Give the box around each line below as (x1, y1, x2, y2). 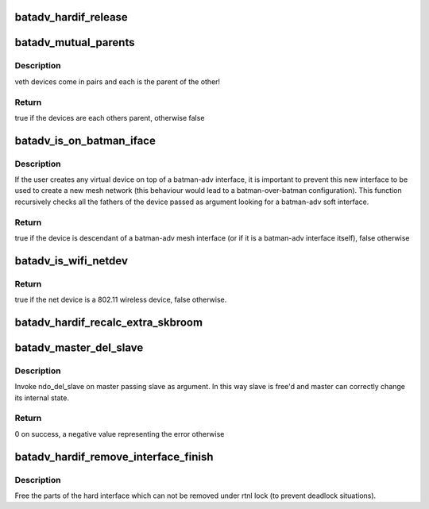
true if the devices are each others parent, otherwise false (14, 113, 205, 122)
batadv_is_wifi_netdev (14, 254, 129, 268)
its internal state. (14, 393, 69, 403)
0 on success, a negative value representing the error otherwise (14, 429, 225, 438)
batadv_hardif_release (14, 10, 129, 24)
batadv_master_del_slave (14, 341, 144, 354)
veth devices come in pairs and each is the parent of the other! (14, 76, 221, 87)
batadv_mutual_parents (14, 36, 135, 49)
